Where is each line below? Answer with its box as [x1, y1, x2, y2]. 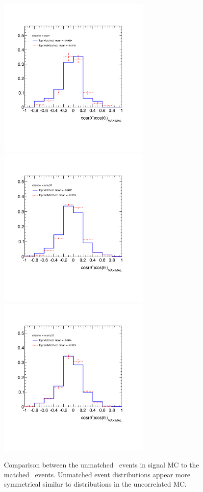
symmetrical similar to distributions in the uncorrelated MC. [4, 479, 187, 489]
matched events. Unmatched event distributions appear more [4, 469, 190, 479]
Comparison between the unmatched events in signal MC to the [4, 460, 199, 470]
